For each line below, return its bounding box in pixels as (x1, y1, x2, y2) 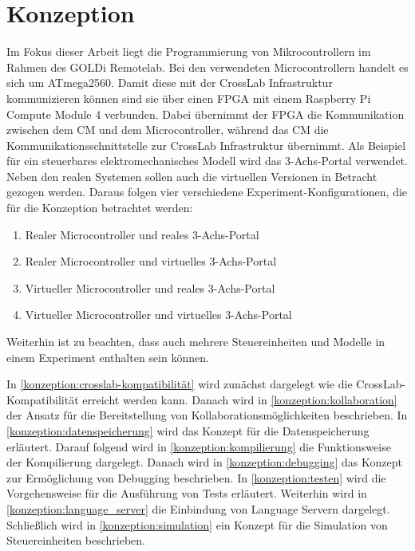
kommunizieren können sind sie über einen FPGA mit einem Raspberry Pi (6, 89, 371, 106)
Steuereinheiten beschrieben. (6, 532, 146, 549)
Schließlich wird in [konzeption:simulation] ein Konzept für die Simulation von (6, 516, 388, 533)
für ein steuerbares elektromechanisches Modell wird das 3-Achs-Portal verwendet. (6, 152, 408, 169)
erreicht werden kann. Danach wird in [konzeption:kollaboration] (82, 391, 397, 407)
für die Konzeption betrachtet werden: (6, 199, 193, 216)
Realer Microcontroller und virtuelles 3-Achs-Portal (25, 253, 277, 270)
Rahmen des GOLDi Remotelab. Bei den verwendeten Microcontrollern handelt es (6, 58, 409, 75)
